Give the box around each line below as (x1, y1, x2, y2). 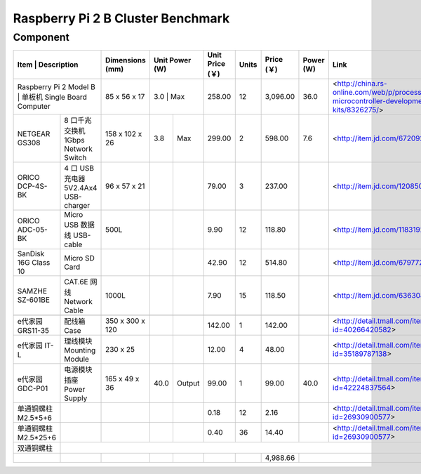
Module (64, 355, 89, 364)
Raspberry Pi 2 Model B (17, 82, 96, 92)
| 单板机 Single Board (17, 92, 87, 102)
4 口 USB (64, 164, 95, 173)
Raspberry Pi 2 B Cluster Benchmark (13, 11, 230, 26)
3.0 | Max (153, 92, 185, 102)
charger (64, 201, 91, 211)
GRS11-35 (17, 326, 49, 336)
